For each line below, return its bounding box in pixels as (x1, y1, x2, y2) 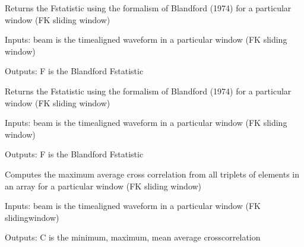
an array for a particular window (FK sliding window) (5, 179, 202, 192)
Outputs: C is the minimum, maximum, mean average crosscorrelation (5, 231, 261, 243)
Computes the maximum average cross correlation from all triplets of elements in (5, 167, 300, 180)
